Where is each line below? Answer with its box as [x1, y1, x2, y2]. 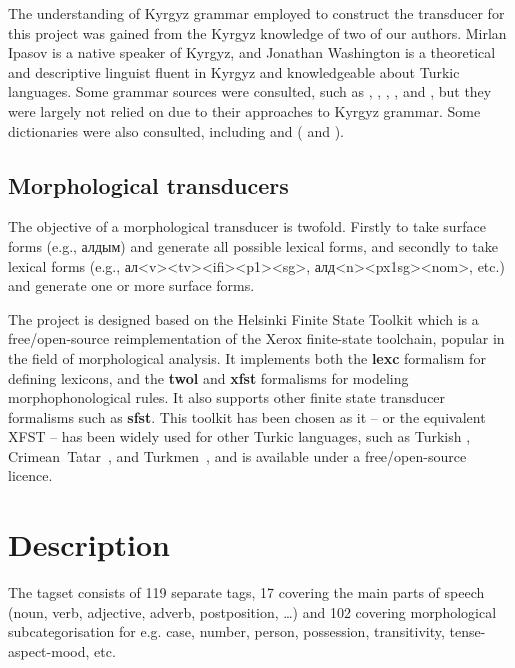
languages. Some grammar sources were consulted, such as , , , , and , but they [8, 81, 492, 102]
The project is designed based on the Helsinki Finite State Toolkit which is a [8, 308, 479, 329]
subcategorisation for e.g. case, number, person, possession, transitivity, [8, 621, 445, 642]
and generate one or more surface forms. [8, 275, 255, 296]
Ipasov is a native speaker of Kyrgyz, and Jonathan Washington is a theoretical [8, 42, 496, 63]
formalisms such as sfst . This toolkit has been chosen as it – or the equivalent [8, 406, 486, 427]
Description [8, 524, 171, 565]
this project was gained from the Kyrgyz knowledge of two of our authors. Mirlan [8, 22, 507, 43]
